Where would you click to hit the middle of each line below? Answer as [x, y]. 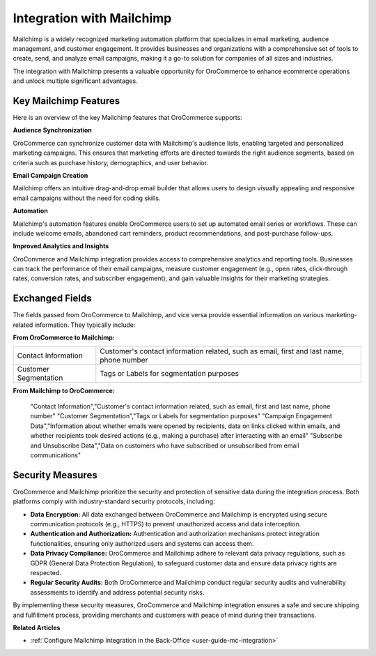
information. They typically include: [85, 325]
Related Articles [37, 627]
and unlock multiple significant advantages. [76, 81]
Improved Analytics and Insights [61, 246]
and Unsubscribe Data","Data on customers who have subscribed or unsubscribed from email [165, 445]
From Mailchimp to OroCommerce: [64, 390]
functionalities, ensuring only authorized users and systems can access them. [142, 543]
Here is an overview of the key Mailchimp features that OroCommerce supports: [128, 118]
